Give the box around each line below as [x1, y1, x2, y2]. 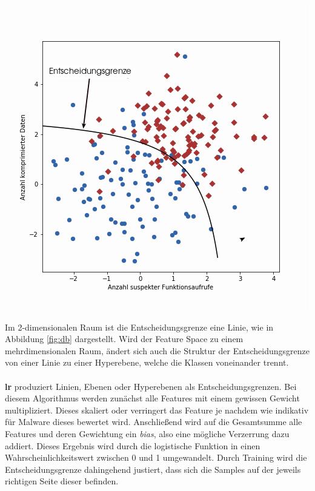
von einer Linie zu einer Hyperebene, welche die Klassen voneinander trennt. [5, 356, 289, 369]
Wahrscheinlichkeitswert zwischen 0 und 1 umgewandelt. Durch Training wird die [5, 451, 307, 464]
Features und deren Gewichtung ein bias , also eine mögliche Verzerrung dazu [5, 427, 290, 440]
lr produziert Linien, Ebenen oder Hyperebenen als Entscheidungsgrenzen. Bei [5, 380, 297, 392]
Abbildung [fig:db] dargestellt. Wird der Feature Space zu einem [5, 332, 244, 345]
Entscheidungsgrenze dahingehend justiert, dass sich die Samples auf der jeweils [5, 463, 301, 475]
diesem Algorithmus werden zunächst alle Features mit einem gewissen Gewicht [5, 392, 300, 404]
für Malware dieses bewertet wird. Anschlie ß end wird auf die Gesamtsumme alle [5, 415, 302, 428]
